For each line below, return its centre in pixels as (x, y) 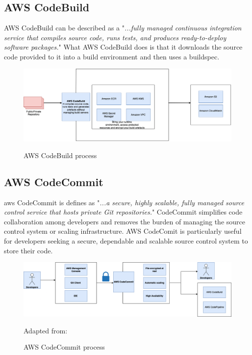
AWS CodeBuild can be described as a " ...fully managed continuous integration (123, 28)
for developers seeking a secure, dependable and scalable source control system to (126, 240)
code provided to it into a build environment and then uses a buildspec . (112, 56)
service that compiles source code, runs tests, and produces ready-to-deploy (115, 37)
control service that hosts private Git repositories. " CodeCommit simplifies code (123, 212)
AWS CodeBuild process (60, 155)
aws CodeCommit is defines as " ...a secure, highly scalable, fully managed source (124, 202)
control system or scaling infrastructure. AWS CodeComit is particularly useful (123, 231)
